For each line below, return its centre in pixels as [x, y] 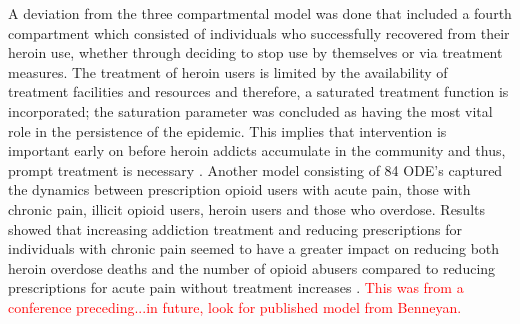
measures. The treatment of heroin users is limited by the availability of [228, 71]
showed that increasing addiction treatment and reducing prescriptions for [235, 228]
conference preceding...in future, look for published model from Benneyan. [235, 306]
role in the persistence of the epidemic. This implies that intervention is [227, 130]
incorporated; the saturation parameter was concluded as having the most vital [250, 110]
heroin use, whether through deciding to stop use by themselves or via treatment [255, 52]
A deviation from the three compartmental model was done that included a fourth [260, 13]
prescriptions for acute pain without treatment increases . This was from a [236, 287]
